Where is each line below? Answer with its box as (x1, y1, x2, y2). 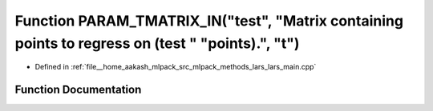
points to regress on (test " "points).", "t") (14, 34, 300, 52)
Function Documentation (14, 83, 142, 97)
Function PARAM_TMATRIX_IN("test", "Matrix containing (14, 12, 404, 30)
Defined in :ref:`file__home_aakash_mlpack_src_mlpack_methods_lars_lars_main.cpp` (34, 62, 317, 72)
